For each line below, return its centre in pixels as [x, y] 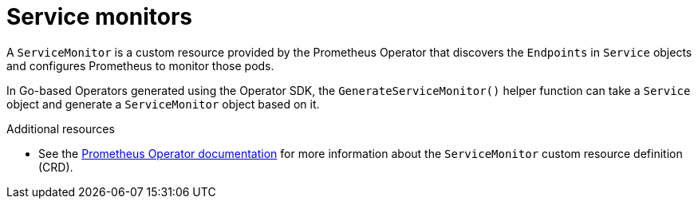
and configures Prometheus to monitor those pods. [140, 65]
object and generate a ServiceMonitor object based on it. [163, 104]
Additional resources [61, 128]
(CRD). [56, 167]
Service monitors [99, 17]
